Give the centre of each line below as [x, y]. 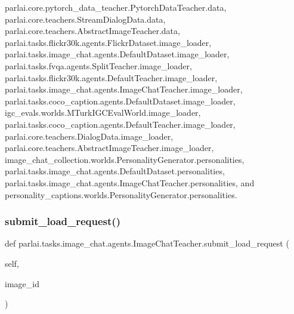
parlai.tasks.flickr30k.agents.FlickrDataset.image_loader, [108, 42]
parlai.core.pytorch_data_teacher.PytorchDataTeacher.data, [116, 7]
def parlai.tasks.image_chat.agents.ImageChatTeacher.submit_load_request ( [147, 243]
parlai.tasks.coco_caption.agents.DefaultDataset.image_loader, [120, 101]
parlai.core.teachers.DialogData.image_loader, [89, 136]
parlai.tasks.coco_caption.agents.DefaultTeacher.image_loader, [120, 124]
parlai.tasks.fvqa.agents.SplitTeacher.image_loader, [98, 65]
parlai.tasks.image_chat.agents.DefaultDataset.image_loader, [117, 54]
